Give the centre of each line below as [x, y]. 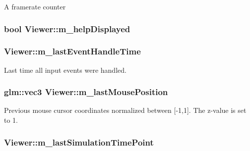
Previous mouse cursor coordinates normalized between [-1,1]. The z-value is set [125, 110]
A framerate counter [35, 6]
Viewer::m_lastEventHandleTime [72, 51]
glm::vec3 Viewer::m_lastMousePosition [86, 92]
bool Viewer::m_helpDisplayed [67, 28]
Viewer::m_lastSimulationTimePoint [79, 142]
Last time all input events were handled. [65, 70]
